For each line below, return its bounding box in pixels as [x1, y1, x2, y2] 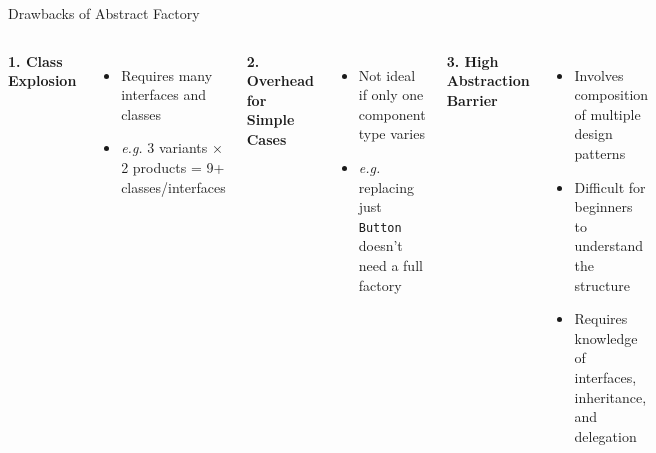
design [574, 123, 613, 144]
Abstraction [446, 70, 530, 91]
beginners [574, 196, 633, 217]
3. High [446, 50, 499, 71]
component [358, 103, 426, 124]
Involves [574, 64, 624, 85]
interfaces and [121, 84, 207, 105]
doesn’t [358, 235, 403, 256]
